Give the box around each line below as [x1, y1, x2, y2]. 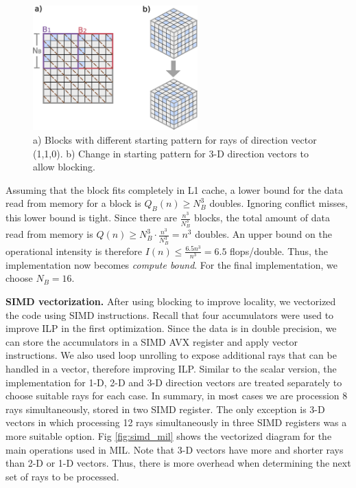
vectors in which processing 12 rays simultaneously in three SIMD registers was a [5, 415, 347, 430]
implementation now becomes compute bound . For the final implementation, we [5, 257, 337, 271]
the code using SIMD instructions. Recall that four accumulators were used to [5, 307, 334, 322]
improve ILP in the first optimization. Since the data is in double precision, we [5, 321, 337, 335]
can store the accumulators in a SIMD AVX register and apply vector [5, 334, 298, 348]
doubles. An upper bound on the [195, 227, 332, 241]
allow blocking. [33, 159, 96, 174]
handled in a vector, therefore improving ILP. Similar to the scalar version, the [5, 362, 337, 376]
